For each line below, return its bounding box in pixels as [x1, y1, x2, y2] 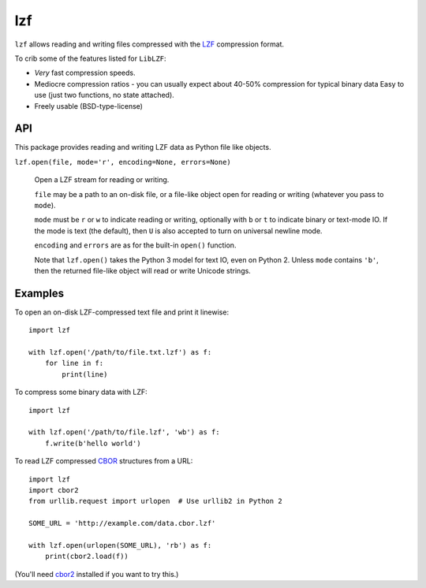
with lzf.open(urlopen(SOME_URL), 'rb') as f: [28, 541, 212, 549]
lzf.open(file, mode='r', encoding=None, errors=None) [14, 158, 232, 166]
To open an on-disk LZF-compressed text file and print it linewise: [14, 307, 229, 317]
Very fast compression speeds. [34, 68, 136, 78]
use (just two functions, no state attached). [34, 91, 175, 100]
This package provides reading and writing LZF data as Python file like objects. [14, 143, 271, 152]
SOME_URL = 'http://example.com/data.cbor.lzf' [28, 519, 216, 528]
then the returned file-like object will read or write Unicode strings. [34, 266, 252, 275]
